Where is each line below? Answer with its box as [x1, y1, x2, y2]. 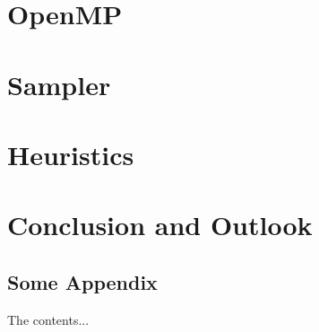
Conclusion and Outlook [7, 206, 313, 243]
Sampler [7, 66, 111, 102]
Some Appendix [7, 267, 158, 295]
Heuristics [7, 135, 134, 172]
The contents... [7, 310, 90, 328]
